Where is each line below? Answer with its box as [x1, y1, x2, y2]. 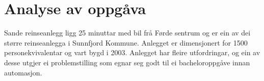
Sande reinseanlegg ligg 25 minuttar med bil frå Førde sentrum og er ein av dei [4, 27, 251, 38]
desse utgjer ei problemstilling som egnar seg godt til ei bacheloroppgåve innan [4, 57, 250, 67]
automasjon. [4, 67, 42, 77]
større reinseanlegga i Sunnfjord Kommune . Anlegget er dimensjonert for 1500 [4, 37, 248, 48]
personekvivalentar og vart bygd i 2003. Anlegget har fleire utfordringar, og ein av [4, 47, 260, 58]
